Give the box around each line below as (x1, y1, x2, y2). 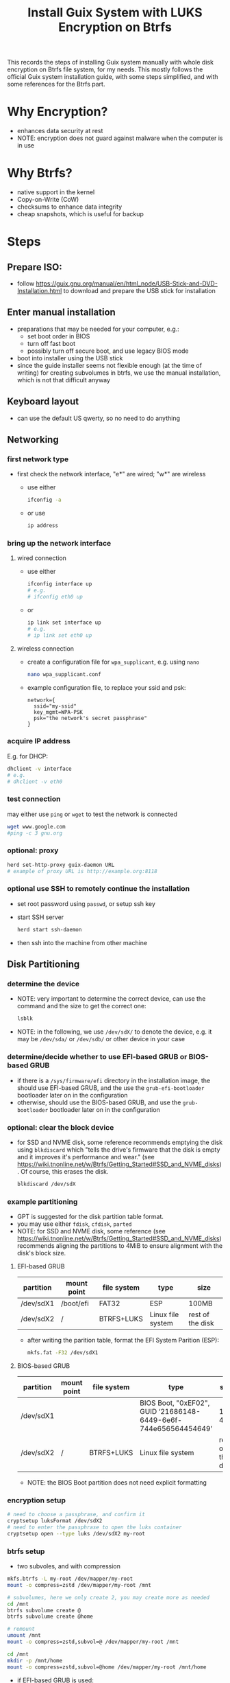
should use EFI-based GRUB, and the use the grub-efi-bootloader (16, 1083, 205, 1092)
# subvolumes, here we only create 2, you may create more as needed (7, 1594, 210, 1601)
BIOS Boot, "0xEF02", (140, 1398, 210, 1408)
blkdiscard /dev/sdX (16, 1181, 76, 1187)
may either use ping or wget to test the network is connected (7, 810, 178, 818)
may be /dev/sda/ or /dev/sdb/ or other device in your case (16, 1035, 186, 1043)
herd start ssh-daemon (16, 926, 82, 933)
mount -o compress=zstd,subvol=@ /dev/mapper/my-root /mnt (7, 1638, 179, 1645)
